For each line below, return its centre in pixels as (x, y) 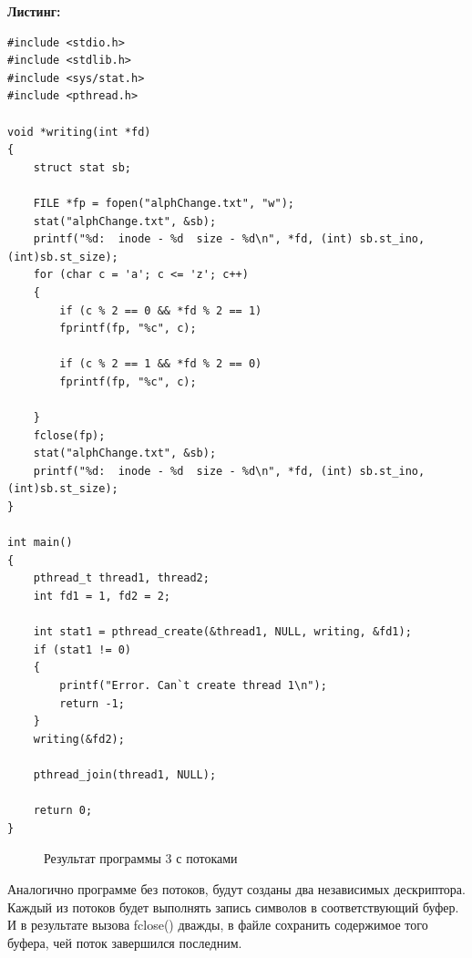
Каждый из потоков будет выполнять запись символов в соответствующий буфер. (233, 906)
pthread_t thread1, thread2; (121, 578)
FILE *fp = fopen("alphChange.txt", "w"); (164, 203)
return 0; (63, 811)
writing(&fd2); (79, 739)
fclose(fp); (69, 435)
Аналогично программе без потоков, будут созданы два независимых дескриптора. (236, 888)
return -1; (92, 703)
